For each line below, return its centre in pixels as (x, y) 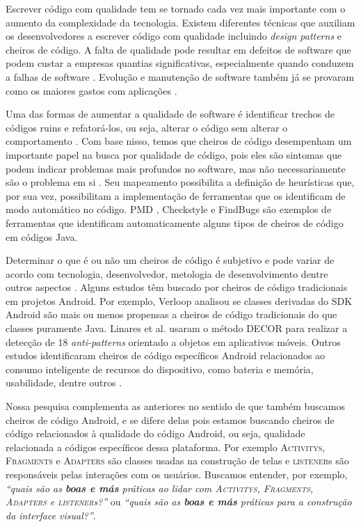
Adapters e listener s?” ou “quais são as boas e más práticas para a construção (179, 502)
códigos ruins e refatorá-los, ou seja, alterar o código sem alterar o (147, 127)
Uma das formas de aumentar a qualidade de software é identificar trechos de (170, 114)
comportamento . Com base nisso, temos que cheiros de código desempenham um (179, 141)
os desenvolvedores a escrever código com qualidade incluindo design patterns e (174, 36)
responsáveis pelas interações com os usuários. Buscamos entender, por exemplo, (177, 474)
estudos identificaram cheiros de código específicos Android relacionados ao (166, 355)
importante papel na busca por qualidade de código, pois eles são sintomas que (174, 154)
